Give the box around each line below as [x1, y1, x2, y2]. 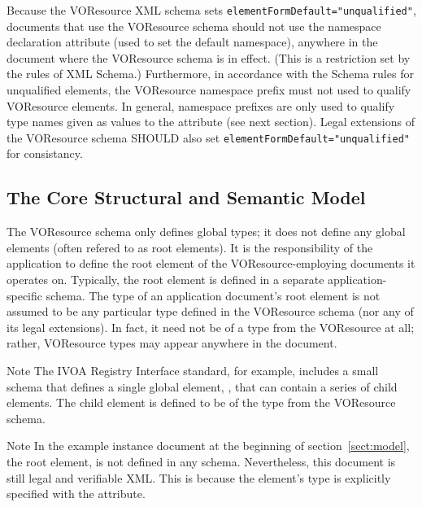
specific [7, 286, 43, 304]
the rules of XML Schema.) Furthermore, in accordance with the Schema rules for [7, 65, 414, 82]
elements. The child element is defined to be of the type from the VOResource [7, 394, 396, 411]
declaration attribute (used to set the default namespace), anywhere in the [7, 33, 378, 50]
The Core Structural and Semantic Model [7, 185, 366, 210]
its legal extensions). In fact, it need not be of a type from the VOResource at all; [7, 318, 415, 335]
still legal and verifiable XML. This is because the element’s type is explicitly [7, 469, 391, 486]
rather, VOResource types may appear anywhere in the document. [7, 334, 337, 352]
